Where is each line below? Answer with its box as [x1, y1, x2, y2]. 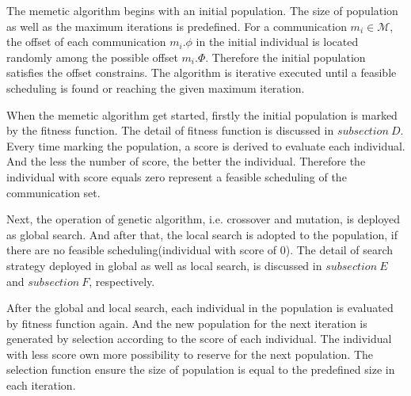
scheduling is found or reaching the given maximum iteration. [6, 79, 305, 96]
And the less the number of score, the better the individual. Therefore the [6, 153, 366, 169]
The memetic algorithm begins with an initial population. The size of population [6, 2, 398, 18]
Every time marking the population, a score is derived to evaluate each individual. [6, 137, 405, 154]
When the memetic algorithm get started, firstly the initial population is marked [6, 106, 398, 123]
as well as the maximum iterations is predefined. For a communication [6, 17, 347, 34]
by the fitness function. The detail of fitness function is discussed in [6, 122, 334, 139]
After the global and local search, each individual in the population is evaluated [6, 299, 394, 316]
